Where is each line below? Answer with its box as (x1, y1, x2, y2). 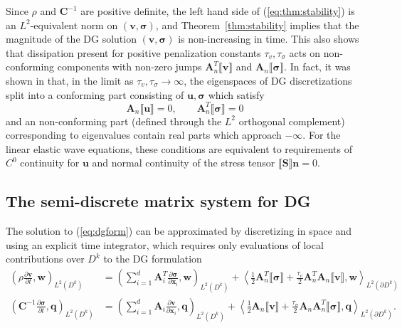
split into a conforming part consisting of (6, 87, 184, 102)
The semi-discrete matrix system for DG (6, 190, 311, 212)
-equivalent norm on (30, 17, 118, 32)
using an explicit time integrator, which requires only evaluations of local (6, 237, 324, 252)
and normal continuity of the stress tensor (92, 155, 275, 170)
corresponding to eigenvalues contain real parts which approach (6, 127, 282, 142)
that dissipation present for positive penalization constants (6, 45, 261, 60)
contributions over (6, 251, 85, 266)
